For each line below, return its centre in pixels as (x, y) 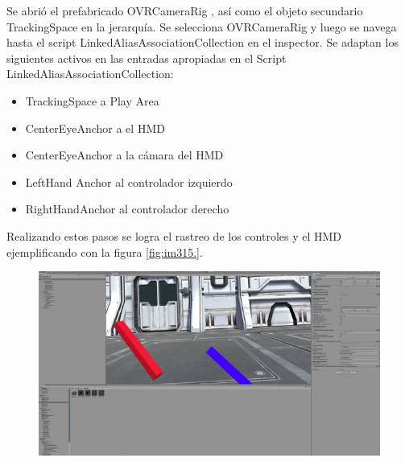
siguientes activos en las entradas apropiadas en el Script (147, 58)
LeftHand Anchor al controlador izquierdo (129, 181)
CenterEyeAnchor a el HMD (95, 128)
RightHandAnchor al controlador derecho (127, 209)
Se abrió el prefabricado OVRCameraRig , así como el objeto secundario (185, 10)
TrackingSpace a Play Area (92, 100)
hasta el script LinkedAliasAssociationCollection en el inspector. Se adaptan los (202, 42)
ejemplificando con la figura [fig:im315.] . (105, 252)
